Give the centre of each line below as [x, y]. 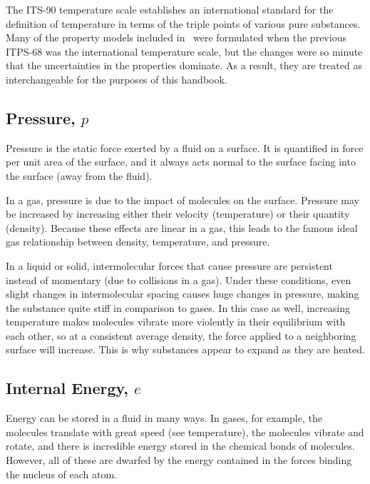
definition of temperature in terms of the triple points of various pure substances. [183, 23]
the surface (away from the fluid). [79, 175]
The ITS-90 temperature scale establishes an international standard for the [170, 9]
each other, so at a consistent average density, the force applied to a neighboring [181, 335]
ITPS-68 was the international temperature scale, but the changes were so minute [184, 51]
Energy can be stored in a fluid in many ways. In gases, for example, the [164, 418]
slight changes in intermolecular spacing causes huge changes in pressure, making [183, 294]
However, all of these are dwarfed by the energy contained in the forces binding [179, 460]
